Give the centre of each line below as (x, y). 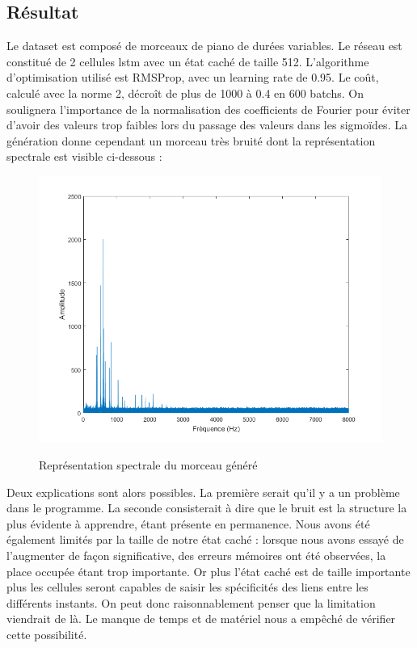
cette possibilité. (47, 634)
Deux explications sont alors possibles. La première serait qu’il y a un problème (203, 492)
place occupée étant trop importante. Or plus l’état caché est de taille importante (208, 571)
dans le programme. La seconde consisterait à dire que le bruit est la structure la (207, 508)
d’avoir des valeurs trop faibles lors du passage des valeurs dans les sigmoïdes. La (207, 125)
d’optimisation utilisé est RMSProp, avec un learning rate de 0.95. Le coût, (193, 77)
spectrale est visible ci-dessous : (84, 156)
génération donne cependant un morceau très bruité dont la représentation (191, 140)
